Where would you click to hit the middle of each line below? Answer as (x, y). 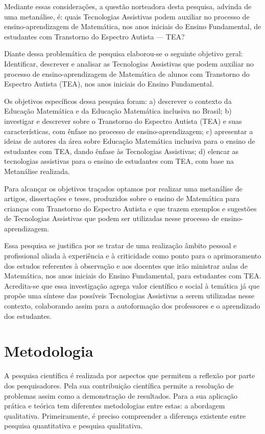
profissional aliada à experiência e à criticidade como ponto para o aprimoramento (133, 256)
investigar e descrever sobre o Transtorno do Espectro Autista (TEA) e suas (123, 121)
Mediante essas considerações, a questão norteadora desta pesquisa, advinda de (128, 6)
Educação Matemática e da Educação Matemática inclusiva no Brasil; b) (118, 111)
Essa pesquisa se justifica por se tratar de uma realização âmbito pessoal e (121, 245)
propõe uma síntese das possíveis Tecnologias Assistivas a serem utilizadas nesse (129, 296)
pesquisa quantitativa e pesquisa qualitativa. (74, 426)
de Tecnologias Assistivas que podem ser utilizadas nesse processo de (112, 218)
